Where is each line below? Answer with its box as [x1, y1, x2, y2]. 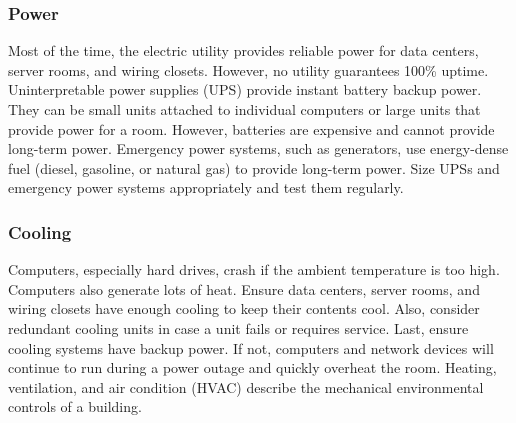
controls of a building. [8, 396, 142, 417]
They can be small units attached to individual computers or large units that [8, 99, 481, 119]
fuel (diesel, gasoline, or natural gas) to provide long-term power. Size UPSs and [8, 157, 500, 178]
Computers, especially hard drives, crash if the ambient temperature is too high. [8, 259, 500, 280]
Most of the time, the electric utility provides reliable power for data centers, [8, 40, 479, 61]
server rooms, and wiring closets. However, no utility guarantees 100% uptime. [8, 59, 489, 80]
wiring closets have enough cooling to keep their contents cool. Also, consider [8, 298, 480, 319]
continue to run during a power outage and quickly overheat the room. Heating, [8, 357, 497, 378]
